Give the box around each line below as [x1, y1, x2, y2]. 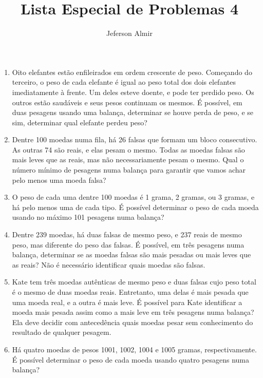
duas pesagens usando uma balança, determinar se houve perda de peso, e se [12, 107, 254, 118]
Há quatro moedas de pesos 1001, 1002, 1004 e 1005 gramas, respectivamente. [12, 344, 257, 354]
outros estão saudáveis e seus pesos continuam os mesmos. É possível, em [12, 97, 242, 107]
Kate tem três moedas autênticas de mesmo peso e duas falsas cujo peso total [12, 276, 256, 287]
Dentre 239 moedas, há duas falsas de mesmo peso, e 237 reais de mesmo [12, 229, 242, 240]
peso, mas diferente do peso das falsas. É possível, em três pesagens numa [12, 239, 245, 250]
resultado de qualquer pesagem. [12, 327, 111, 337]
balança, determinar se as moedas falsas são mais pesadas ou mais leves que [12, 249, 251, 260]
